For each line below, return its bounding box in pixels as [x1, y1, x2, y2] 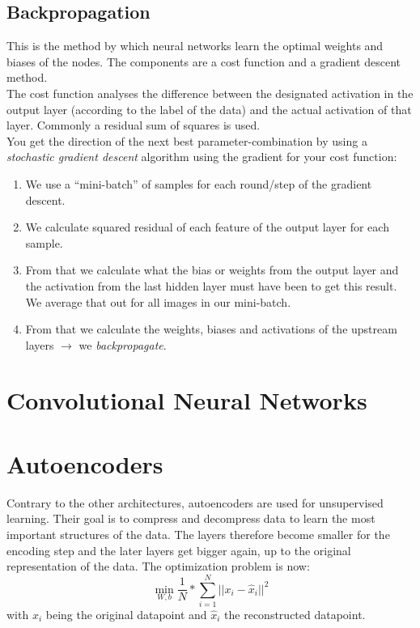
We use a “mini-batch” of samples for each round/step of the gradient [25, 175, 372, 192]
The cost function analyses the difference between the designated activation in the [6, 84, 414, 101]
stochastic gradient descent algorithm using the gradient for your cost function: [6, 148, 397, 165]
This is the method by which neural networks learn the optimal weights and [6, 37, 384, 54]
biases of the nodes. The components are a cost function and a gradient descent [6, 53, 401, 70]
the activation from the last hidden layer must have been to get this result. [25, 277, 397, 294]
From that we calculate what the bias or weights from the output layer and [25, 261, 399, 278]
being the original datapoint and [45, 605, 207, 622]
